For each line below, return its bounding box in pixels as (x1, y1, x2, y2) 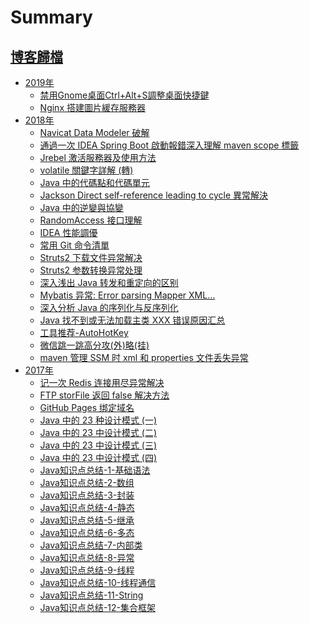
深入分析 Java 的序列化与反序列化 (39, 302, 179, 313)
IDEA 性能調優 (39, 227, 98, 238)
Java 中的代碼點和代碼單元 (39, 177, 150, 188)
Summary (10, 6, 93, 29)
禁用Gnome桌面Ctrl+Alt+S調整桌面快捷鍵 (39, 89, 210, 101)
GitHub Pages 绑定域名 (39, 402, 135, 413)
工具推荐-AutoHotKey (39, 327, 129, 338)
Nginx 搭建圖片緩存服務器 (39, 102, 146, 113)
